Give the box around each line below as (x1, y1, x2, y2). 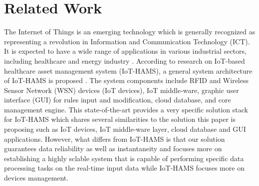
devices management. (4, 173, 69, 183)
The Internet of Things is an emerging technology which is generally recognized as (4, 26, 256, 37)
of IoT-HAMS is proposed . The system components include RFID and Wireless (4, 75, 249, 86)
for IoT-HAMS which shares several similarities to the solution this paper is (4, 114, 236, 124)
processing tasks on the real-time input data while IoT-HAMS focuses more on (4, 163, 245, 173)
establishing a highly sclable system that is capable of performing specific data (4, 153, 244, 163)
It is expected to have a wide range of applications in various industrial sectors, (4, 46, 247, 56)
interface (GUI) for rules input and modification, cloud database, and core (4, 94, 231, 105)
